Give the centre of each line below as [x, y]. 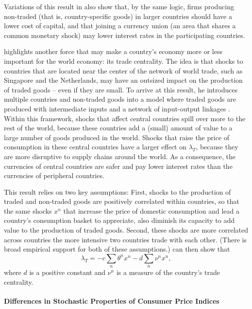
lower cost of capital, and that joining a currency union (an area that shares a [120, 26]
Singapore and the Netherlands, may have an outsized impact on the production [123, 80]
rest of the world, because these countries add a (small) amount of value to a [118, 128]
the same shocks [28, 210]
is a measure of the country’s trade [168, 272]
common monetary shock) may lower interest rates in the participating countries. [125, 35]
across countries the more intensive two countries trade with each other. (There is [125, 239]
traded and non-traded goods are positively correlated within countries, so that [122, 201]
